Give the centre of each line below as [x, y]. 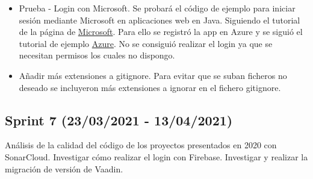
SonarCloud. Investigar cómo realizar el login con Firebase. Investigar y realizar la [156, 156]
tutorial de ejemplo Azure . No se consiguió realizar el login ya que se [146, 43]
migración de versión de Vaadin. [64, 168]
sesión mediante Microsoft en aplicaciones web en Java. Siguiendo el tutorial [160, 20]
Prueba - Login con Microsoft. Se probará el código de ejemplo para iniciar [157, 8]
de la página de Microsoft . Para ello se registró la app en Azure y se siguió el [161, 32]
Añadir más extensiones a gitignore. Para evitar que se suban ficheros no [153, 75]
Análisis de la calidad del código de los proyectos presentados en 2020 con [141, 145]
